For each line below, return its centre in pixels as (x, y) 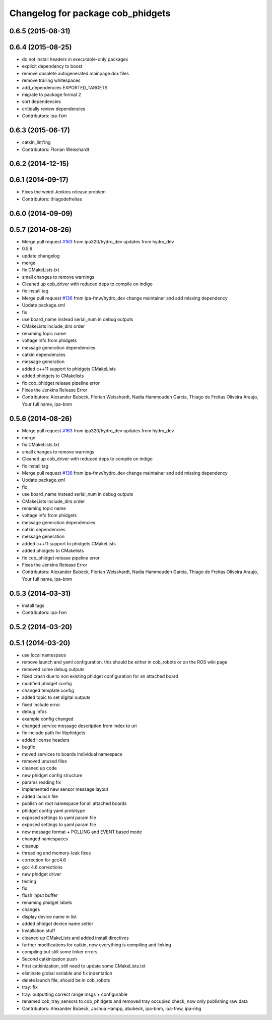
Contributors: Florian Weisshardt (56, 149)
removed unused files (45, 761)
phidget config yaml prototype (53, 810)
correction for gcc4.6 (44, 860)
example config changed (48, 719)
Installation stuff (39, 931)
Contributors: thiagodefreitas (52, 199)
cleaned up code (40, 768)
